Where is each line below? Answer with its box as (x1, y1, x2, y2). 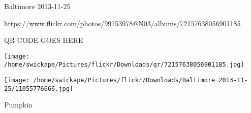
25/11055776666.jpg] (4, 85, 74, 92)
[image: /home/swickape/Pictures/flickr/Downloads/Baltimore (4, 77, 215, 84)
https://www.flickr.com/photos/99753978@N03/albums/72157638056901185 (4, 18, 241, 28)
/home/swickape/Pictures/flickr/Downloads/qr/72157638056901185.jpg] (4, 61, 244, 69)
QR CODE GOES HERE (4, 35, 83, 45)
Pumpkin (4, 99, 33, 110)
